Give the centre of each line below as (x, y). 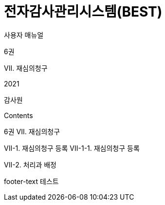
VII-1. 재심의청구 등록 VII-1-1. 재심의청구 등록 (72, 148)
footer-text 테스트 (31, 181)
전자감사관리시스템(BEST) (83, 12)
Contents (18, 115)
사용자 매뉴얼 (24, 35)
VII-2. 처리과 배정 (30, 164)
